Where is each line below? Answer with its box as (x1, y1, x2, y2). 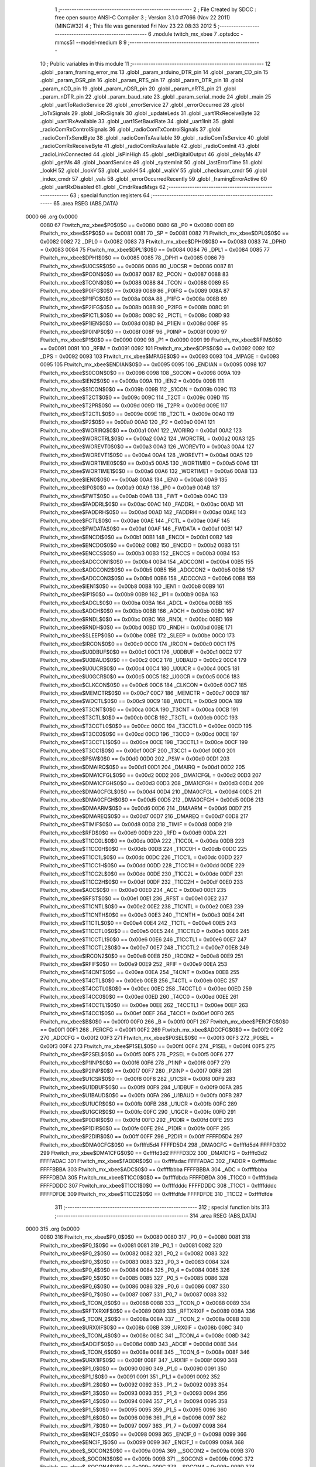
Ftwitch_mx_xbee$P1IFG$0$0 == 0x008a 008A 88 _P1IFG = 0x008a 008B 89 (40, 295, 228, 302)
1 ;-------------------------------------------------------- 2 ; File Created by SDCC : (54, 6, 257, 13)
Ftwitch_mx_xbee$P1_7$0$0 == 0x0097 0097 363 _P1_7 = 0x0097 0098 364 (40, 1422, 227, 1429)
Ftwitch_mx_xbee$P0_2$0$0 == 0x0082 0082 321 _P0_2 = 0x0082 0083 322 (40, 1250, 229, 1257)
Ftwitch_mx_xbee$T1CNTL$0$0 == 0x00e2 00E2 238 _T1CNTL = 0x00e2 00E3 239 (40, 903, 244, 910)
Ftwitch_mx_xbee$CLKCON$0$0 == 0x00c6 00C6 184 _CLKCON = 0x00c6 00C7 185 (40, 681, 248, 688)
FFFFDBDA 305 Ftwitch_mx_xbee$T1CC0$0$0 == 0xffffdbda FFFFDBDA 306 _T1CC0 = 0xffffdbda (40, 1174, 278, 1181)
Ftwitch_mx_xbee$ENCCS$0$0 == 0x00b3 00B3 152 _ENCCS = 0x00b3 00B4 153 (40, 550, 240, 557)
